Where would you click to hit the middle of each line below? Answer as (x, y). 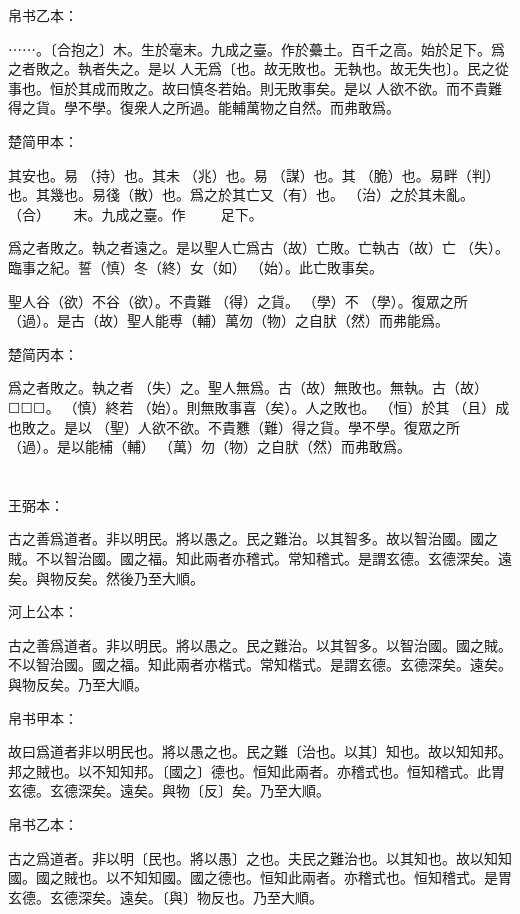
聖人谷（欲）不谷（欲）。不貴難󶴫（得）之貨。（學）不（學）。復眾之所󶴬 (240, 300)
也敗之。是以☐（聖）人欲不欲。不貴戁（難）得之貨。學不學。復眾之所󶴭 (236, 426)
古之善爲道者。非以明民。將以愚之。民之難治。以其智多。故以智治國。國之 (253, 538)
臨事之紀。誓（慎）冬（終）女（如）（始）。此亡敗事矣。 (195, 266)
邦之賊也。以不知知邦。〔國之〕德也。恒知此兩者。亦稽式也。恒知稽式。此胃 (256, 770)
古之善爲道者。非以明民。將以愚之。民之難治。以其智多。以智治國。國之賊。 (260, 644)
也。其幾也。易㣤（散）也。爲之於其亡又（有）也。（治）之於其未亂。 (241, 194)
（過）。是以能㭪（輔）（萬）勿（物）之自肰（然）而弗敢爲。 (209, 446)
